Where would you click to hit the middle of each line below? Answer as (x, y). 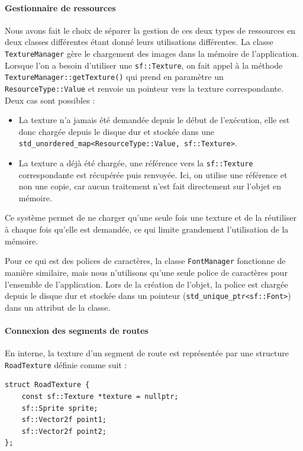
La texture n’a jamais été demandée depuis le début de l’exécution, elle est (154, 120)
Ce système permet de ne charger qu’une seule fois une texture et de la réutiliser (151, 218)
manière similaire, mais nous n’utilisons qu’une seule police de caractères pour (146, 272)
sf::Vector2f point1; (64, 420)
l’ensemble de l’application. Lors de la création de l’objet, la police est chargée (146, 284)
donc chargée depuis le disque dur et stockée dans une (116, 131)
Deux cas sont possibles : (50, 100)
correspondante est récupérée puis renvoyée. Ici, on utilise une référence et (153, 174)
